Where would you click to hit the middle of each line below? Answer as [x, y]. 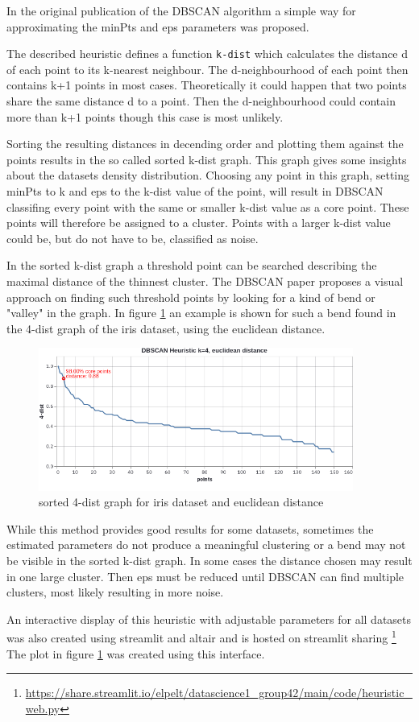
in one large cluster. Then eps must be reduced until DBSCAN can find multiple [205, 576]
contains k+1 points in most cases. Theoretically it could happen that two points [207, 85]
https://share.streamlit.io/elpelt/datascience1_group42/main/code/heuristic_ [219, 693]
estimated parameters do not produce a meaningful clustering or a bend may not [206, 545]
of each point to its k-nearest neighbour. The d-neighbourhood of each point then [207, 69]
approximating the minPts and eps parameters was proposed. [158, 26]
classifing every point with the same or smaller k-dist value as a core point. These [208, 206]
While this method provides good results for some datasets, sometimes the [190, 528]
